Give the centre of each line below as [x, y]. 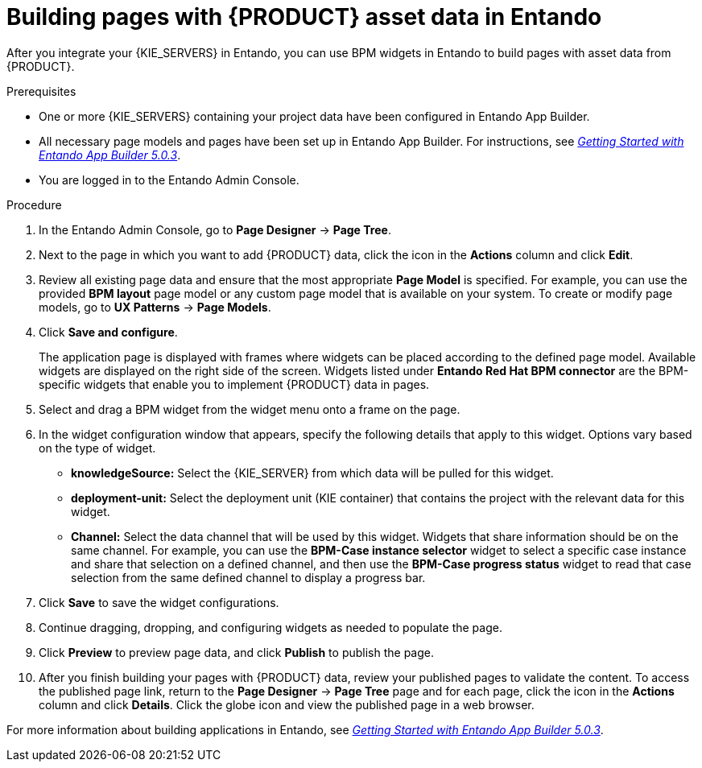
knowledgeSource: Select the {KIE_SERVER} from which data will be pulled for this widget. [312, 473]
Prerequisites [41, 91]
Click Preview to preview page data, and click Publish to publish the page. [237, 652]
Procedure [34, 204]
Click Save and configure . [108, 332]
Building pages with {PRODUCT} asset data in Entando [304, 17]
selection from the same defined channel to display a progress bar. [248, 577]
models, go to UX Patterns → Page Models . [155, 307]
